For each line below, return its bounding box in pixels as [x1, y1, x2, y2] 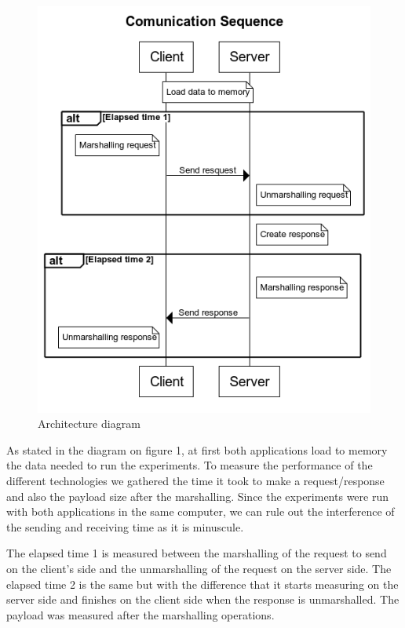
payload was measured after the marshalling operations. [6, 606, 275, 623]
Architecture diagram [38, 415, 140, 432]
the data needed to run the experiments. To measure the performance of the [6, 457, 373, 473]
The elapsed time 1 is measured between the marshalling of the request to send [6, 545, 387, 561]
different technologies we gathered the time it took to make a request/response [6, 473, 385, 489]
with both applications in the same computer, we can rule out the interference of [6, 503, 395, 520]
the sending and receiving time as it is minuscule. [6, 518, 244, 535]
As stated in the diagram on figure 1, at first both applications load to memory [6, 441, 388, 458]
